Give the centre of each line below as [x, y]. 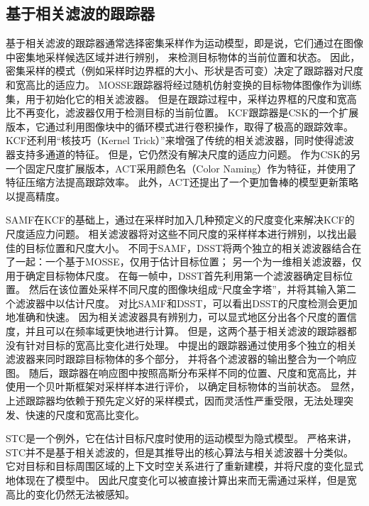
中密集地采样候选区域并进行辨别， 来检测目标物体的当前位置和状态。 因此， [183, 56]
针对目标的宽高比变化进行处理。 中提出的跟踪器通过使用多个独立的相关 [191, 345]
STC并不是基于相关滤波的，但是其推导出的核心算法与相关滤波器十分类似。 [180, 452]
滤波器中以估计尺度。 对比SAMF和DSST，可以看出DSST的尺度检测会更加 [186, 303]
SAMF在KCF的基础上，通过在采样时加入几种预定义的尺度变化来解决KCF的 [180, 220]
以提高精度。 [35, 196]
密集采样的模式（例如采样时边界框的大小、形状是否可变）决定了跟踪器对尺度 [184, 71]
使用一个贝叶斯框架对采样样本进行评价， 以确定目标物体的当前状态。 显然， [183, 386]
